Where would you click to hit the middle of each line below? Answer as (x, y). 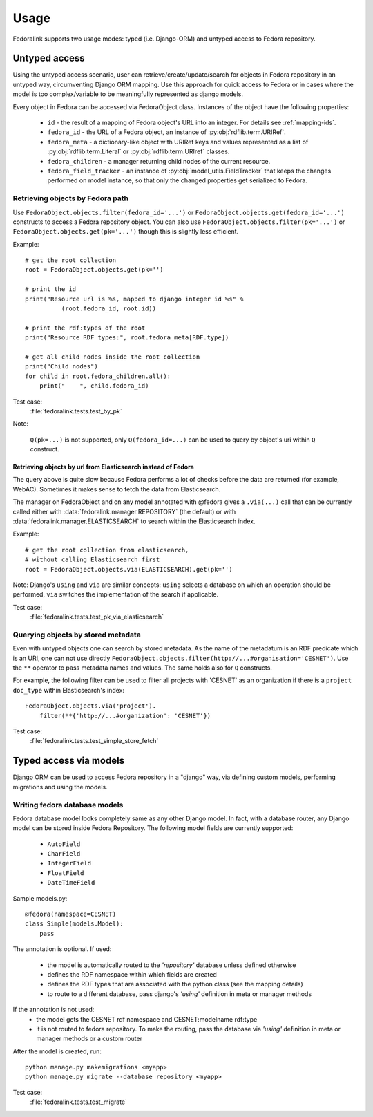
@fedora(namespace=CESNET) (71, 914)
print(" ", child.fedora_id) (94, 386)
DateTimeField (71, 883)
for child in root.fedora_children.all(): (98, 376)
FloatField (66, 873)
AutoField (64, 844)
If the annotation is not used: (54, 1010)
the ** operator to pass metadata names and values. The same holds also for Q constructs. (143, 668)
